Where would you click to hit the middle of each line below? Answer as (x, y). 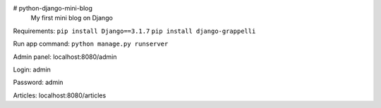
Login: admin (32, 69)
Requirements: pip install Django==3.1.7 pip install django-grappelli (134, 31)
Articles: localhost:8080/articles (60, 95)
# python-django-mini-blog (53, 8)
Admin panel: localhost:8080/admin (65, 57)
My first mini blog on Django (72, 18)
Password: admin (38, 82)
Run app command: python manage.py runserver (91, 44)
